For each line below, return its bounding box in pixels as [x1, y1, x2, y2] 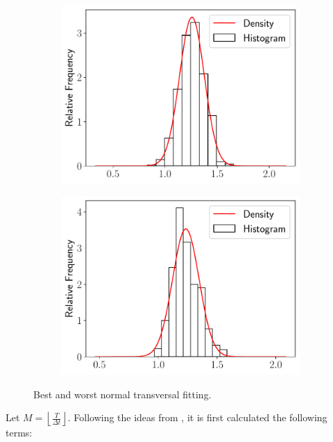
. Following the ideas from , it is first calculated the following [67, 410, 327, 425]
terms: [6, 425, 33, 440]
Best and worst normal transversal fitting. [33, 386, 212, 401]
